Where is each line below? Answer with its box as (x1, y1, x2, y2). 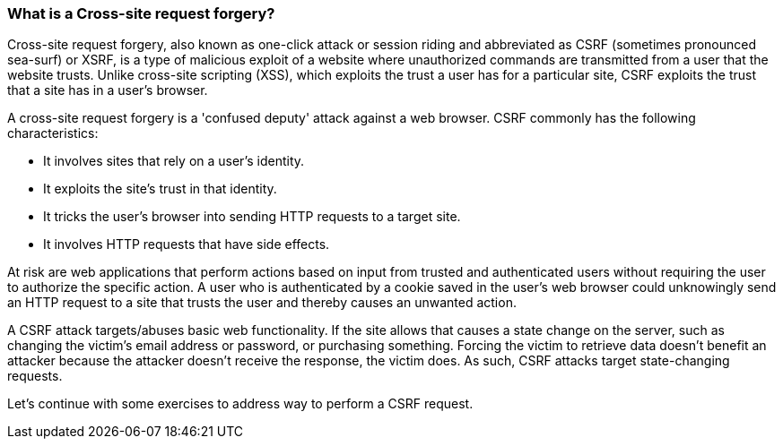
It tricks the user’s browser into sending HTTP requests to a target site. (43, 209, 461, 225)
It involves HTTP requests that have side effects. (43, 236, 330, 253)
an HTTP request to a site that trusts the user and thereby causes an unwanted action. (7, 295, 517, 311)
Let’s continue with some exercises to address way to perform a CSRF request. (7, 396, 474, 412)
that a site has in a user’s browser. (7, 82, 208, 99)
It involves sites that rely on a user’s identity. (43, 153, 305, 169)
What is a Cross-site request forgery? (7, 4, 275, 22)
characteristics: (7, 125, 99, 142)
